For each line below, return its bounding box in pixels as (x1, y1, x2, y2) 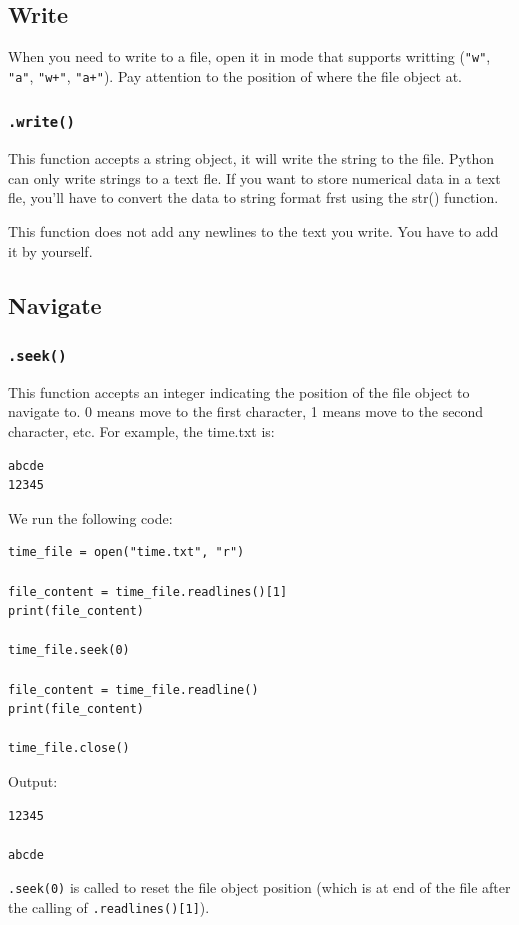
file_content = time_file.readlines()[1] (8, 584, 288, 599)
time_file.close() (8, 741, 130, 756)
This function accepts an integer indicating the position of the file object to (8, 381, 470, 402)
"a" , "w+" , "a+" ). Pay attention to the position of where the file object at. (8, 65, 462, 86)
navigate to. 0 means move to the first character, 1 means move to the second (8, 401, 484, 422)
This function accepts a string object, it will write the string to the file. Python (8, 148, 494, 169)
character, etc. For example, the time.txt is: (8, 421, 275, 442)
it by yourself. (8, 240, 93, 261)
